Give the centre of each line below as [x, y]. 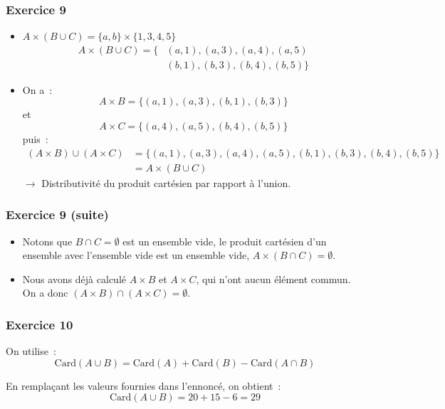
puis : [35, 139]
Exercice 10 [40, 324]
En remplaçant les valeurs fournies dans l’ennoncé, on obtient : [143, 385]
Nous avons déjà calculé [74, 278]
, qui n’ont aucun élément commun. [273, 278]
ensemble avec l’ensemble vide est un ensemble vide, [136, 255]
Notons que [47, 241]
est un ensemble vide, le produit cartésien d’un [225, 241]
